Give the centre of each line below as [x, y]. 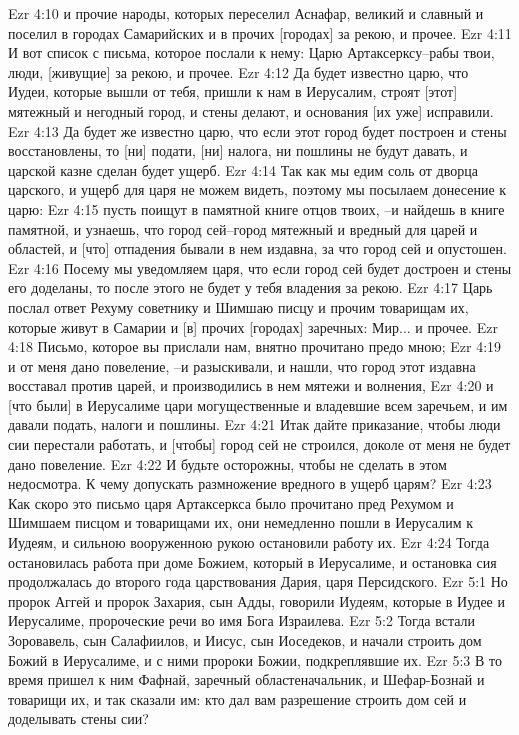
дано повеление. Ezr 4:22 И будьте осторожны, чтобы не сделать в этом [227, 463]
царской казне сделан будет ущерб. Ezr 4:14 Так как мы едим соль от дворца [243, 169]
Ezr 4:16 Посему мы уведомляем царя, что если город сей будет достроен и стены [260, 267]
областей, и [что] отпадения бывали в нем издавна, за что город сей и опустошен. [257, 248]
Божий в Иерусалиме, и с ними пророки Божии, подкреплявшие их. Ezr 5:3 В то [255, 659]
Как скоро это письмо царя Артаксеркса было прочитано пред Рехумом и [231, 502]
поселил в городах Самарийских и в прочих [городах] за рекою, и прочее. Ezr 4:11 [260, 32]
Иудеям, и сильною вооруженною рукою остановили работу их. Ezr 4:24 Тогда [249, 542]
